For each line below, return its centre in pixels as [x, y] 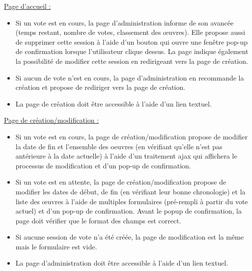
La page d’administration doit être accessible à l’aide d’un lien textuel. [122, 263]
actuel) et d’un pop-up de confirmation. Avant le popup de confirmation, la [128, 211]
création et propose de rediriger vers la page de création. [100, 87]
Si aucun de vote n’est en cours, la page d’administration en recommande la [130, 77]
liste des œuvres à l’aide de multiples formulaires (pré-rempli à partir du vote [132, 201]
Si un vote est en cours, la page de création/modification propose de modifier [131, 136]
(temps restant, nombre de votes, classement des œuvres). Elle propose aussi [130, 32]
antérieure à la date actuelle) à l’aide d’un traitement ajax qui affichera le [126, 156]
